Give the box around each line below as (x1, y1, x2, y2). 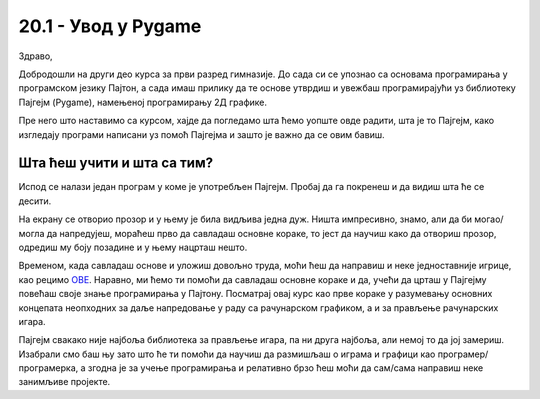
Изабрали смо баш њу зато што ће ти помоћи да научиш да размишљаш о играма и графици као (18, 348, 436, 360)
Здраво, (18, 50, 54, 62)
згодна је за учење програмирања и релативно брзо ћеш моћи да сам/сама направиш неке (87, 362, 484, 374)
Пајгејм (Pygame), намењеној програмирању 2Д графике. (18, 96, 267, 108)
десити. (18, 195, 52, 207)
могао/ (474, 213, 504, 225)
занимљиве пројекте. (18, 376, 111, 388)
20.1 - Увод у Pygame (18, 15, 202, 37)
